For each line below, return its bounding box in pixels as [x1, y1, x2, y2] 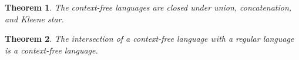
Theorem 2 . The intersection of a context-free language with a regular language [5, 32, 294, 45]
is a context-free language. [5, 44, 98, 56]
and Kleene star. [5, 12, 64, 25]
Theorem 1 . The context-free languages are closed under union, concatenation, [5, 1, 292, 13]
